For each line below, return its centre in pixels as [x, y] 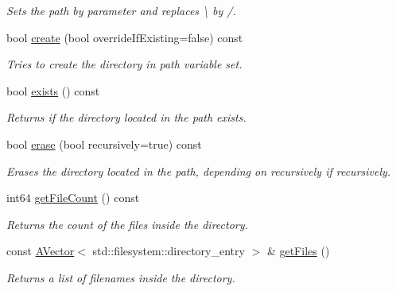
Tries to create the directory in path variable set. [124, 64]
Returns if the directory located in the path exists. [126, 117]
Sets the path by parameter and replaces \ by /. [121, 10]
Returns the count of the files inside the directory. [127, 224]
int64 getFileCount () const [73, 198]
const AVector [41, 251]
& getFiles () [298, 251]
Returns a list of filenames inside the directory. [121, 277]
